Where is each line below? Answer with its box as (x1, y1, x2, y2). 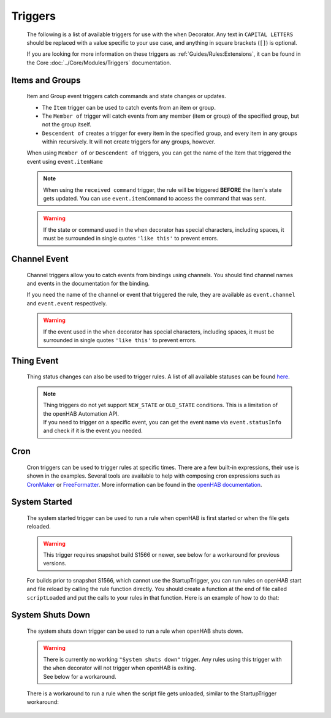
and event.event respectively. (26, 299, 107, 307)
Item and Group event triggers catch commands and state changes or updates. (26, 93, 226, 100)
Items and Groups (11, 75, 81, 85)
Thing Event (11, 356, 59, 366)
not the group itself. (42, 121, 92, 128)
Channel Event (11, 254, 69, 264)
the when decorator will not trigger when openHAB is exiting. (43, 664, 196, 671)
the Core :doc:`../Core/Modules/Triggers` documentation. (26, 59, 172, 66)
